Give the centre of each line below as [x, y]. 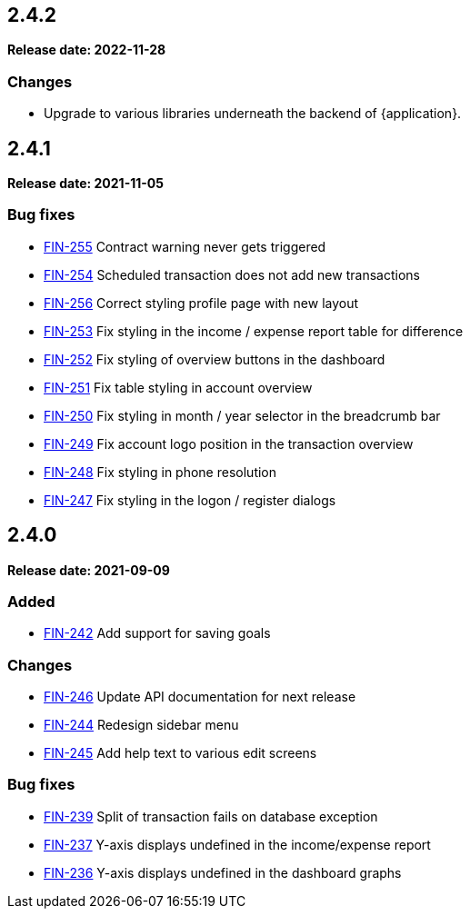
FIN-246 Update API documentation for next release [200, 697]
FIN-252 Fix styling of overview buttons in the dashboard [215, 359]
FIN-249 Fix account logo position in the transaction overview [229, 443]
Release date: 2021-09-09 [89, 570]
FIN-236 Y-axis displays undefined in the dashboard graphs [223, 872]
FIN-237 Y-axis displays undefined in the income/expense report [237, 844]
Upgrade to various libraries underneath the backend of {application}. [253, 114]
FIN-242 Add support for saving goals [157, 633]
